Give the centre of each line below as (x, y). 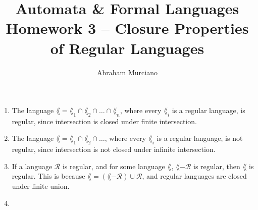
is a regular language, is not (200, 138)
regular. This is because (48, 176)
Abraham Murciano (127, 72)
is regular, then (217, 166)
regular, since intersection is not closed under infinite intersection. (114, 149)
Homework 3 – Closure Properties (127, 28)
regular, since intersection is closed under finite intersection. (104, 121)
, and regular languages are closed (194, 176)
